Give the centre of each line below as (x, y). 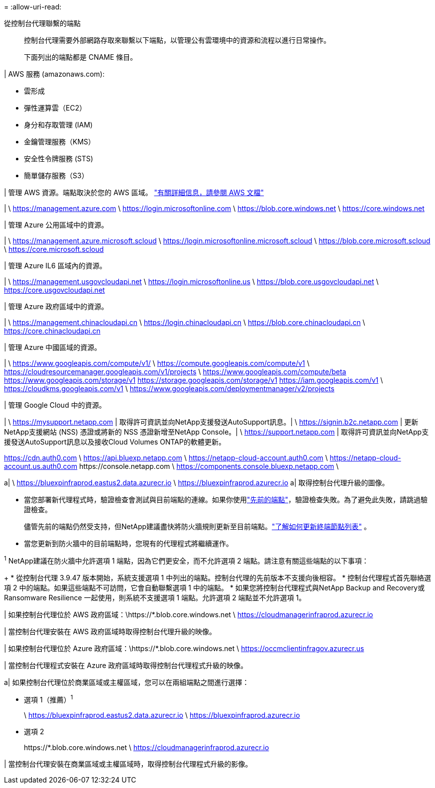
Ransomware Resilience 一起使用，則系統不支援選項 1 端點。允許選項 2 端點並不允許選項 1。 (155, 597)
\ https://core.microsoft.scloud (54, 249)
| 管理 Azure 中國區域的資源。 (53, 347)
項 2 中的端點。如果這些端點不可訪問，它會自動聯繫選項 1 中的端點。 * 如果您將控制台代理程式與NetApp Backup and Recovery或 (215, 587)
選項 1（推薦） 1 (49, 699)
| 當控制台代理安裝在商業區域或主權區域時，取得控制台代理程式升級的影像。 (128, 764)
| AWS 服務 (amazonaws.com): (54, 74)
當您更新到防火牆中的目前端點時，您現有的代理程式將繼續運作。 (128, 543)
